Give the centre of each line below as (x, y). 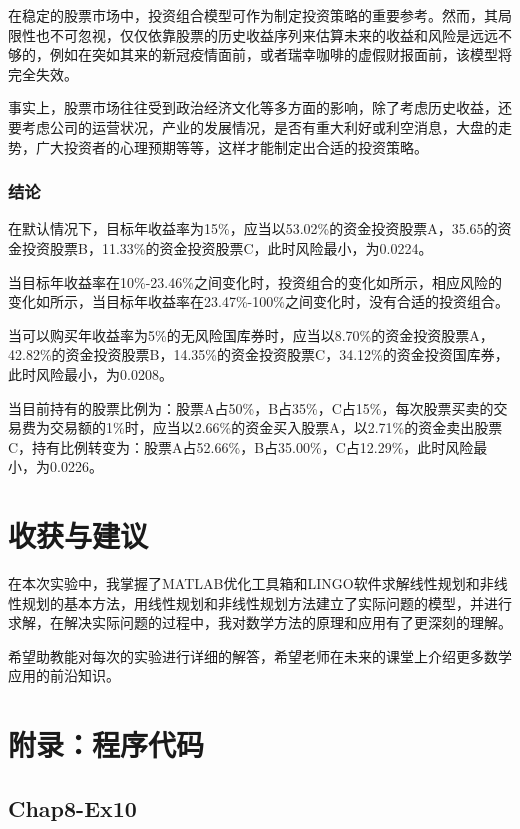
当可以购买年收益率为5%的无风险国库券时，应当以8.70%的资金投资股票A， (251, 334)
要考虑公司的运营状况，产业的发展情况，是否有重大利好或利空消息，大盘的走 (260, 126)
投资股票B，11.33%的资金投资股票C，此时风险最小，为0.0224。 (227, 247)
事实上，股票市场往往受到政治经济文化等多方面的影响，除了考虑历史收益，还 (260, 107)
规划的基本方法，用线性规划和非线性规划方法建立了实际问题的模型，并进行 (266, 602)
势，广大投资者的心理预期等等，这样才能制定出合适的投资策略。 (218, 146)
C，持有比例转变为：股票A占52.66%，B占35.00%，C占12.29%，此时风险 (241, 446)
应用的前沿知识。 (64, 675)
